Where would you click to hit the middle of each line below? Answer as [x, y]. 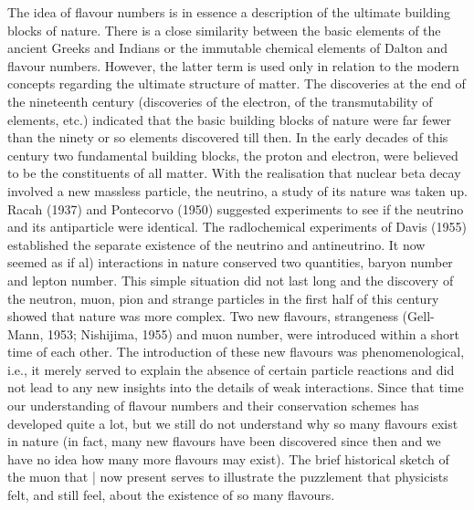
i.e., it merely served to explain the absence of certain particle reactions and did [231, 369]
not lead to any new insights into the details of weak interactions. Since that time [236, 387]
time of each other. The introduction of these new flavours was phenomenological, [236, 352]
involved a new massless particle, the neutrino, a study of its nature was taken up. [237, 190]
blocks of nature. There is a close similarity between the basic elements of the [224, 30]
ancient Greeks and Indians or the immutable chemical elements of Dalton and [228, 48]
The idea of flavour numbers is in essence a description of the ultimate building [229, 12]
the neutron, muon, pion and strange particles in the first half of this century [223, 298]
